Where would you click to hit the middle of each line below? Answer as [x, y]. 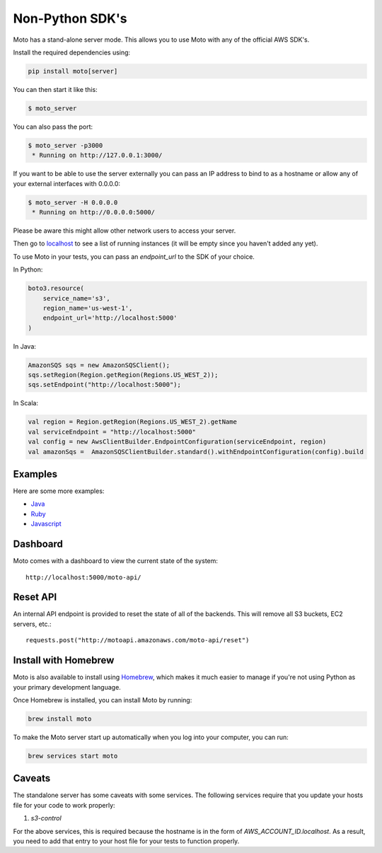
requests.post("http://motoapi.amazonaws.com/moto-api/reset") [138, 640]
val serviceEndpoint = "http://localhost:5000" [112, 432]
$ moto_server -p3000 [65, 145]
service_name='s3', [77, 298]
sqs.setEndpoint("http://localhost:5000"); [105, 385]
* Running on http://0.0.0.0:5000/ [94, 212]
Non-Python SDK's [70, 18]
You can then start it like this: [56, 89]
